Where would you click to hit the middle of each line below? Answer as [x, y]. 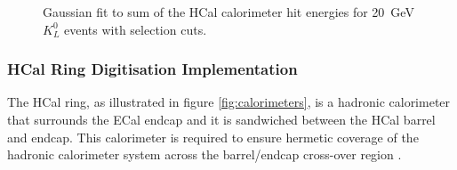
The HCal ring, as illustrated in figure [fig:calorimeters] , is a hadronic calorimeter [229, 102]
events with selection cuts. [136, 29]
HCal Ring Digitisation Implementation [152, 69]
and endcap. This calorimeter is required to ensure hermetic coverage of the [213, 137]
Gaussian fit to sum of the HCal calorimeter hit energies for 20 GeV [228, 12]
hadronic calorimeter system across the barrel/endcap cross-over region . [204, 154]
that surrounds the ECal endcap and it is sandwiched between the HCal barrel [221, 119]
